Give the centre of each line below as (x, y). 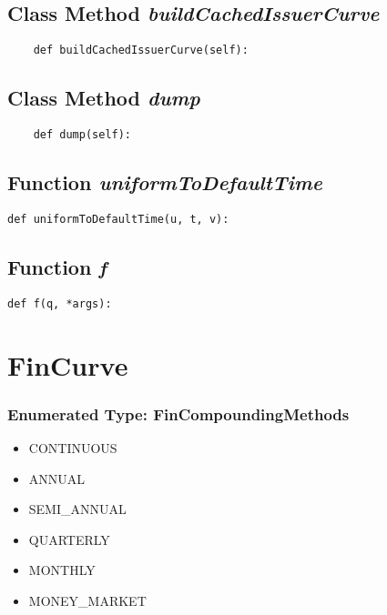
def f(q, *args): (60, 303)
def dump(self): (82, 135)
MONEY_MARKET (87, 600)
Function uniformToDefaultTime (165, 182)
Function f (57, 266)
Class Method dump (104, 98)
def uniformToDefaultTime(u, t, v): (118, 219)
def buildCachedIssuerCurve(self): (141, 50)
